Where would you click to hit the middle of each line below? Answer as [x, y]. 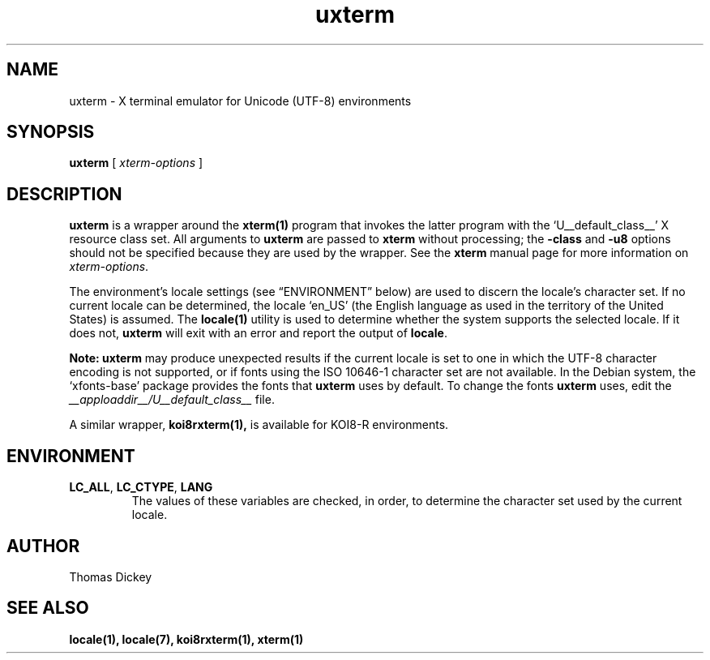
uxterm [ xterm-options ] [136, 163]
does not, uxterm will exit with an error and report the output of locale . [258, 333]
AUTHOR [43, 546]
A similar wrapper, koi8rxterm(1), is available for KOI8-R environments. [259, 425]
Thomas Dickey [111, 576]
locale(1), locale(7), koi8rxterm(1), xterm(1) [186, 639]
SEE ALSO [48, 608]
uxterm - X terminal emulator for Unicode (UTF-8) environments [240, 101]
